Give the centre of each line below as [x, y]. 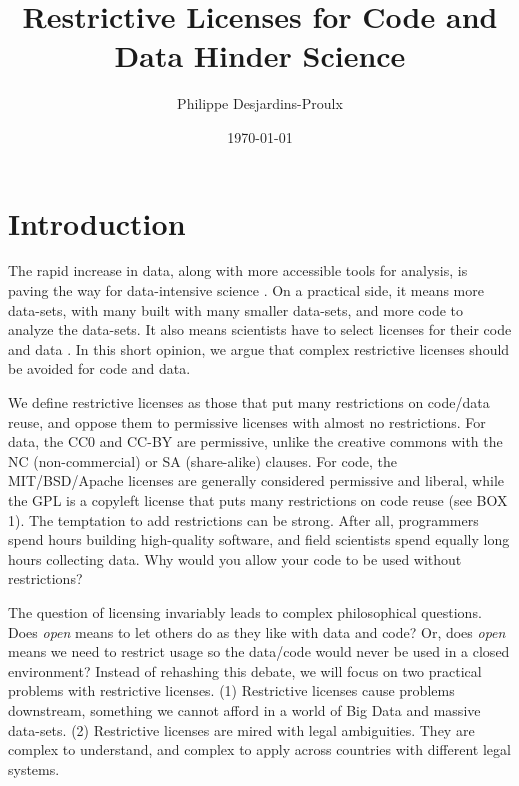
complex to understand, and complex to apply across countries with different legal [259, 749]
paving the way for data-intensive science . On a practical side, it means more [246, 290]
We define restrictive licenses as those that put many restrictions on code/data [249, 402]
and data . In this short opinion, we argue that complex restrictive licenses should [259, 348]
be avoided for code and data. [99, 368]
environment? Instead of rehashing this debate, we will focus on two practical [245, 670]
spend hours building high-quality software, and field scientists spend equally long [259, 539]
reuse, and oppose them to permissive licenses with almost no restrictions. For [247, 421]
